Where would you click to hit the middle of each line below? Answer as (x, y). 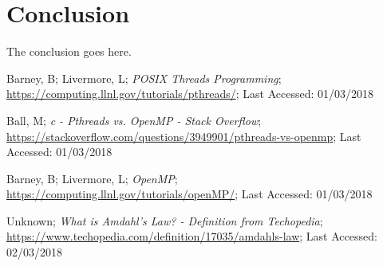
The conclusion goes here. (69, 51)
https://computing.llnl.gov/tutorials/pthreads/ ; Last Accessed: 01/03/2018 (190, 94)
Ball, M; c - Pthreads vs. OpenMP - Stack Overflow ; (134, 120)
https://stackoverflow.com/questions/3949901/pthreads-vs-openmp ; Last (184, 136)
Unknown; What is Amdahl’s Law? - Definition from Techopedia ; (165, 220)
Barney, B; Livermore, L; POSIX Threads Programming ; (144, 78)
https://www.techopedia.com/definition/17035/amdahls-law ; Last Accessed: (192, 236)
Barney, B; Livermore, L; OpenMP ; (92, 178)
